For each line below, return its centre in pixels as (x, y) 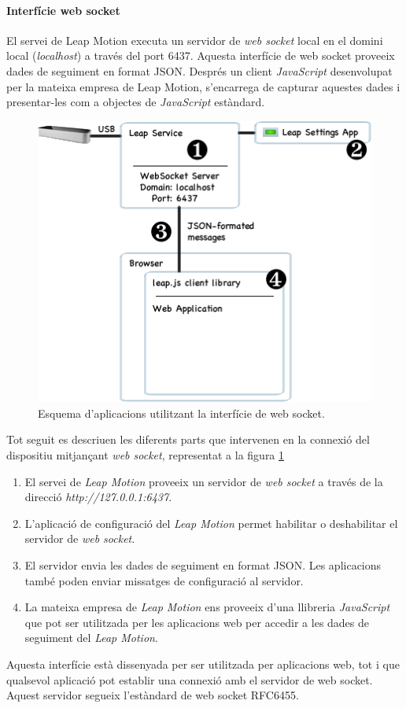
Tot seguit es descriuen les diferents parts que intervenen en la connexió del (188, 439)
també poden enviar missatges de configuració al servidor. (164, 580)
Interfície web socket (63, 10)
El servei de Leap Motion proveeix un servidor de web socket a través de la (204, 481)
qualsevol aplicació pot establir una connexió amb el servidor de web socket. (190, 679)
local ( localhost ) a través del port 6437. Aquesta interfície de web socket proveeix (201, 55)
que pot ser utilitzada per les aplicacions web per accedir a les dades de (197, 622)
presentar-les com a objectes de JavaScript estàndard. (136, 102)
